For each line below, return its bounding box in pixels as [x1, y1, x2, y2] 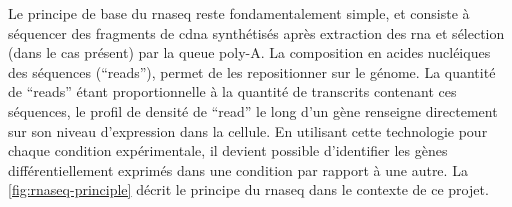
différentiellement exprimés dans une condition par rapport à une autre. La [8, 159, 468, 180]
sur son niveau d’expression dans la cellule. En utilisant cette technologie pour [8, 120, 488, 141]
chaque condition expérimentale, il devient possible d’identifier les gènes [8, 140, 448, 161]
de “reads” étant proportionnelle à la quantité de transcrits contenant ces [8, 81, 457, 102]
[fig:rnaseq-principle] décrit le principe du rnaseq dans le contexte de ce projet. [8, 179, 489, 200]
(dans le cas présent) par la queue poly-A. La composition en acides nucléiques [8, 42, 491, 63]
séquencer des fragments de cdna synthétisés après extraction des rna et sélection [8, 22, 505, 43]
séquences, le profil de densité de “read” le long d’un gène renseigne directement [8, 100, 498, 121]
